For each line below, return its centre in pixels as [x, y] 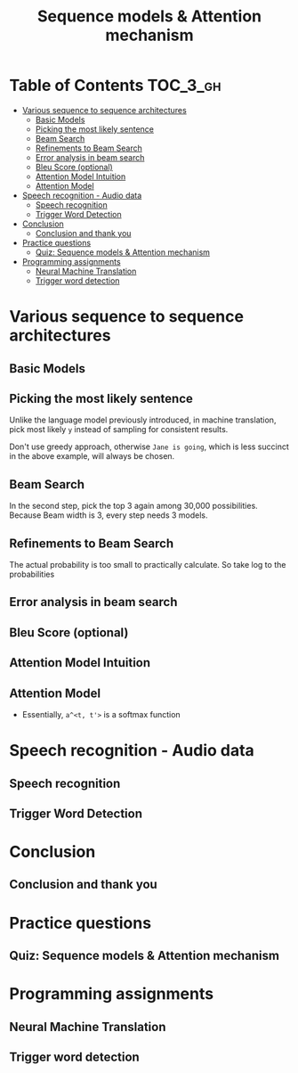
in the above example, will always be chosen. [92, 456]
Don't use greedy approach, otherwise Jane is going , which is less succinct [149, 446]
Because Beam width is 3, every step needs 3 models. [109, 515]
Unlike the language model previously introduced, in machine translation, [143, 420]
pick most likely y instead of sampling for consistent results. [119, 430]
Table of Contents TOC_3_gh [115, 86]
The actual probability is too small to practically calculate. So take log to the [148, 564]
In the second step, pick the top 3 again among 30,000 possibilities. [133, 506]
